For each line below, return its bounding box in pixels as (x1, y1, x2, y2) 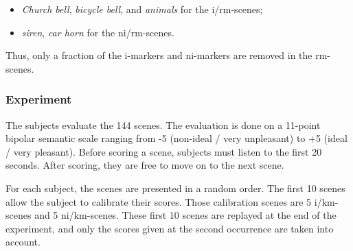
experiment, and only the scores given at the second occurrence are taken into (5, 221, 334, 235)
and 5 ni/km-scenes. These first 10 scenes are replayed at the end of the (34, 208, 337, 222)
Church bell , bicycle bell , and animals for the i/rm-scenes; (21, 2, 263, 16)
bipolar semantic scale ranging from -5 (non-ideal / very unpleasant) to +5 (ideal (5, 131, 348, 145)
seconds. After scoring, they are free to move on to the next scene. (5, 158, 284, 172)
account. (5, 235, 41, 249)
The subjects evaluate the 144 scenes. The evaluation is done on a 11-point (5, 117, 321, 132)
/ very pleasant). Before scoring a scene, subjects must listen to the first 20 (5, 144, 322, 158)
